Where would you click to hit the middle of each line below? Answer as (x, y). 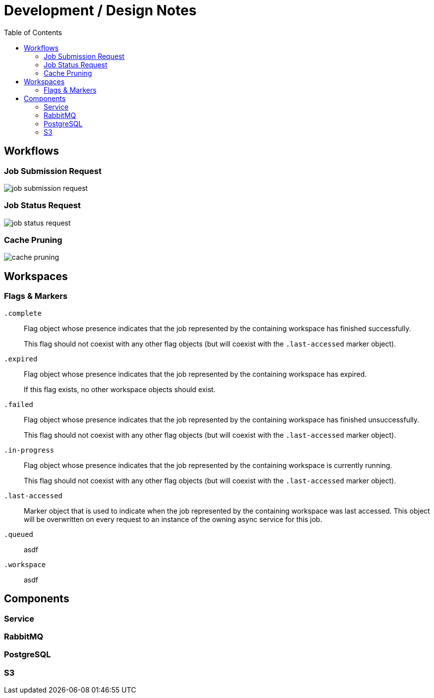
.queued (19, 534)
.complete (23, 313)
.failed (19, 404)
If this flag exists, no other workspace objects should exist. (120, 389)
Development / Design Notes (100, 10)
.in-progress (29, 450)
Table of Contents (33, 32)
